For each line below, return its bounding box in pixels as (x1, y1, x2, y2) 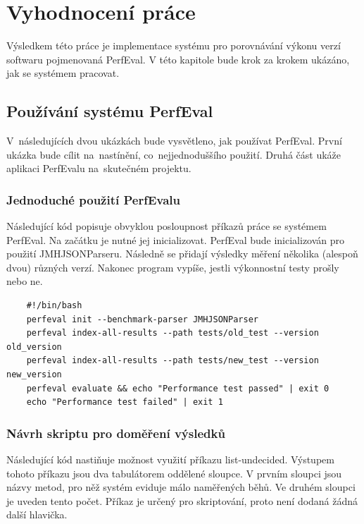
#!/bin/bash (26, 300, 82, 311)
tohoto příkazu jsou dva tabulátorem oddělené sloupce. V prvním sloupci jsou (6, 465, 342, 480)
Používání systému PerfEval (6, 100, 213, 122)
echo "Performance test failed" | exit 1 (26, 397, 223, 408)
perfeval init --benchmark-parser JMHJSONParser (26, 314, 258, 324)
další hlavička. (6, 507, 68, 522)
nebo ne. (6, 274, 43, 288)
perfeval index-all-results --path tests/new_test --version (26, 355, 319, 366)
